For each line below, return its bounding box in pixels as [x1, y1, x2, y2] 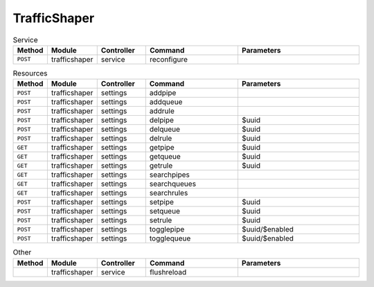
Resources [12, 69, 48, 78]
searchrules [149, 188, 188, 198]
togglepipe [149, 225, 185, 234]
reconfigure [149, 54, 188, 64]
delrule [149, 134, 172, 143]
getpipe [149, 143, 175, 153]
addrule [149, 106, 175, 116]
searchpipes [149, 170, 190, 180]
